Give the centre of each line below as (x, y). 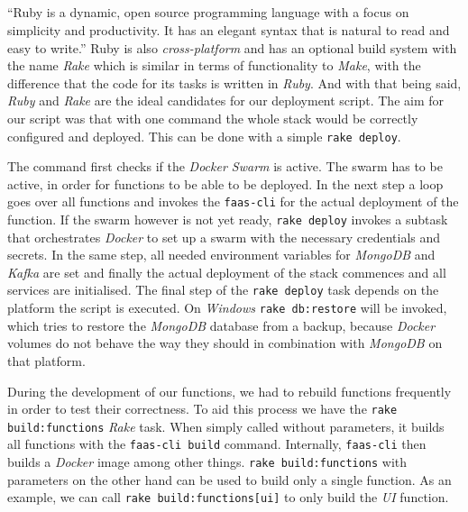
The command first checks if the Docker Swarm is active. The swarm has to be (225, 166)
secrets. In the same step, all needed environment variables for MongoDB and (221, 255)
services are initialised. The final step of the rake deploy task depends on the (223, 290)
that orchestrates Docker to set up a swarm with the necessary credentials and (224, 237)
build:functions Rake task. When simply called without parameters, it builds (226, 426)
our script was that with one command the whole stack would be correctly (213, 118)
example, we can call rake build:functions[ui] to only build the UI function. (228, 497)
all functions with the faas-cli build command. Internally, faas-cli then (217, 444)
